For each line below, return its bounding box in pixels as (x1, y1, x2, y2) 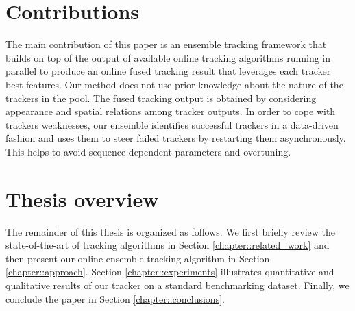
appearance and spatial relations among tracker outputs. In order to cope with (5, 104, 336, 119)
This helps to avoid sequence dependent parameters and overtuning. (5, 144, 291, 158)
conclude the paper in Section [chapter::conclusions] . (5, 291, 225, 306)
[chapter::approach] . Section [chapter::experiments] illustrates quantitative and (5, 264, 334, 279)
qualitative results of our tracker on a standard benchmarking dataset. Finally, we (5, 277, 350, 292)
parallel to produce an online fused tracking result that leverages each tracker (5, 64, 331, 78)
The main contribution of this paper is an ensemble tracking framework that (5, 37, 327, 51)
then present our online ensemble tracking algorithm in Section (5, 251, 270, 265)
